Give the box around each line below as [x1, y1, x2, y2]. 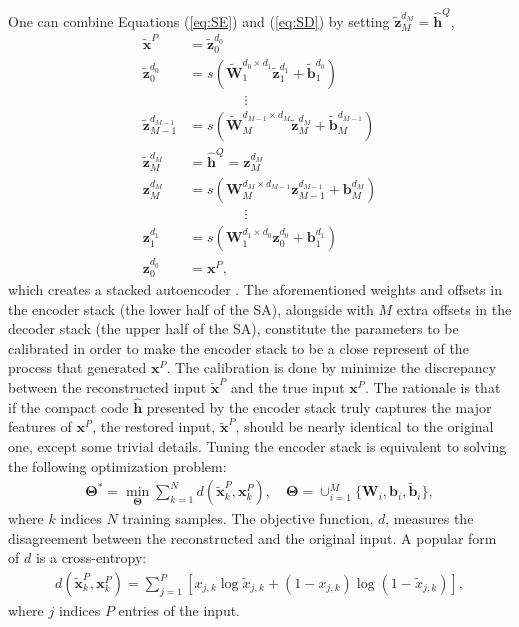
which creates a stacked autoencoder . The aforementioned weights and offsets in [8, 279, 502, 300]
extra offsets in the [396, 298, 512, 319]
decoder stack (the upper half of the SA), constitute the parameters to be [8, 318, 459, 339]
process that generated [8, 357, 147, 378]
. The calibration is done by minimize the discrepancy [166, 357, 497, 378]
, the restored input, [92, 416, 216, 437]
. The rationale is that [364, 376, 501, 397]
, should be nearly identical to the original [235, 416, 494, 437]
